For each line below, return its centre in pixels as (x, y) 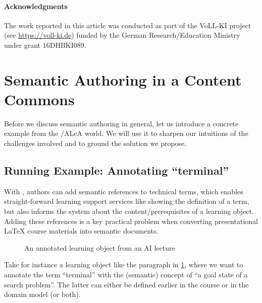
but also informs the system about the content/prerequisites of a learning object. (129, 211)
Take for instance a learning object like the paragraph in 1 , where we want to (124, 264)
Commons (39, 99)
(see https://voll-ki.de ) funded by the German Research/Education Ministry (122, 35)
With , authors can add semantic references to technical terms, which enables (124, 191)
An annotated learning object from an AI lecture (100, 247)
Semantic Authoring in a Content (123, 79)
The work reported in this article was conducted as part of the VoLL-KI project (128, 25)
